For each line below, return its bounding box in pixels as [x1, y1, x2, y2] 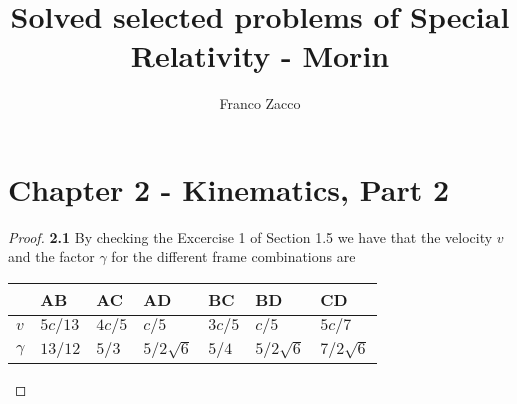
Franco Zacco [219, 93, 301, 114]
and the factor [8, 246, 95, 267]
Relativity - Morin [130, 35, 390, 76]
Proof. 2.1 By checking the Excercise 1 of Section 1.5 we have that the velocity [8, 226, 493, 247]
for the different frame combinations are [111, 246, 356, 267]
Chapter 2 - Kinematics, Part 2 [8, 168, 450, 209]
